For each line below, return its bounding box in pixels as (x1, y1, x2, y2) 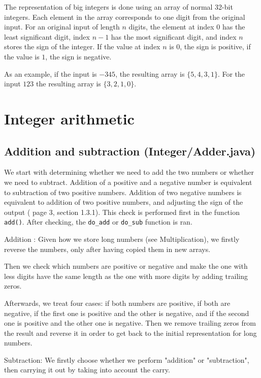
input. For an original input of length (4, 21, 120, 32)
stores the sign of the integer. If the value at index (4, 41, 160, 52)
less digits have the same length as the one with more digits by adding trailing (4, 270, 248, 281)
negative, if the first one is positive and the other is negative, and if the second (4, 307, 249, 318)
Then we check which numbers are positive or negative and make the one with (4, 261, 248, 271)
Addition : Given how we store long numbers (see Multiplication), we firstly (4, 233, 240, 244)
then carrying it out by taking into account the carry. (4, 364, 170, 375)
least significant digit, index (4, 31, 90, 42)
